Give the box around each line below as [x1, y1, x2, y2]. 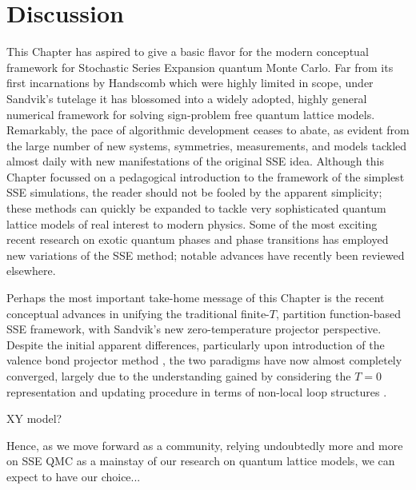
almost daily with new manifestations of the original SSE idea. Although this [6, 153, 384, 169]
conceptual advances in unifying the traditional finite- [6, 305, 270, 321]
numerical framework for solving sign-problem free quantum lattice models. [6, 106, 375, 122]
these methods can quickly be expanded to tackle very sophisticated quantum [6, 200, 386, 217]
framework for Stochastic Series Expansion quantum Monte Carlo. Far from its [6, 58, 394, 75]
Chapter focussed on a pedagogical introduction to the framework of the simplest [6, 168, 405, 185]
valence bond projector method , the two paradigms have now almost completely [6, 352, 402, 368]
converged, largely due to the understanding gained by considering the [6, 368, 351, 384]
